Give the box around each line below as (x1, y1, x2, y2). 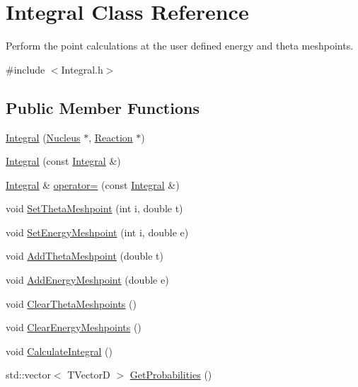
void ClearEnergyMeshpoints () (6, 320, 142, 335)
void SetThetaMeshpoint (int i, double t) (6, 201, 183, 216)
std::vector (6, 367, 51, 382)
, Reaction (88, 129, 133, 144)
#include (6, 62, 45, 76)
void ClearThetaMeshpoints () (6, 296, 137, 311)
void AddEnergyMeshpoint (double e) (6, 272, 169, 287)
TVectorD (67, 367, 110, 382)
